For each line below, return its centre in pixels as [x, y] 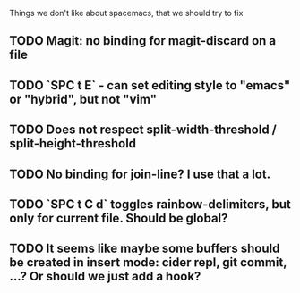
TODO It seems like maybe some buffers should [145, 249]
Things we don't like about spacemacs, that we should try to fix [126, 13]
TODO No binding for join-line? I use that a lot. [140, 174]
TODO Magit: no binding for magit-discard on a [143, 41]
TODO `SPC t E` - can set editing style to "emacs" [150, 85]
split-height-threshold [73, 143]
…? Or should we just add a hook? [105, 276]
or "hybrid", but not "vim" [83, 99]
